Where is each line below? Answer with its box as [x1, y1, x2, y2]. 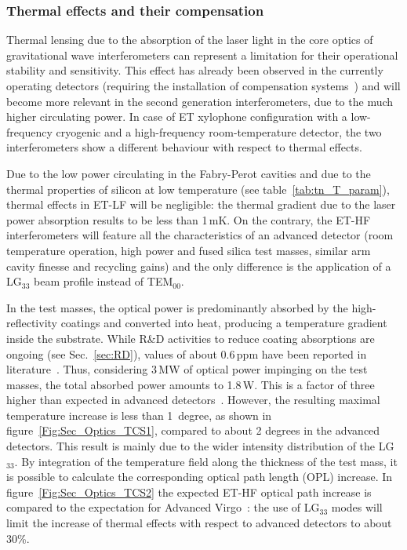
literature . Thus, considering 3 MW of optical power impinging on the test [6, 361, 368, 377]
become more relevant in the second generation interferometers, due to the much [6, 93, 394, 109]
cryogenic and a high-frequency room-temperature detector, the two [56, 123, 382, 140]
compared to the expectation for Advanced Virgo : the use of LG [6, 499, 320, 515]
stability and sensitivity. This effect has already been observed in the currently [6, 62, 383, 78]
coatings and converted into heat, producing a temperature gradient [60, 315, 387, 331]
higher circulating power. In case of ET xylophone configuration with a [6, 108, 347, 125]
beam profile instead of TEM [33, 273, 173, 290]
